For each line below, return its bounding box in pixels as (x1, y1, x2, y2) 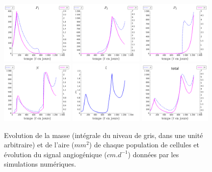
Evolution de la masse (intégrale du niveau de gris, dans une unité (4, 130, 203, 140)
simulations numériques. (4, 159, 76, 169)
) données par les (128, 149, 179, 159)
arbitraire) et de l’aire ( (4, 139, 75, 150)
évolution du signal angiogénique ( (4, 149, 107, 159)
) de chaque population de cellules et (89, 139, 200, 150)
